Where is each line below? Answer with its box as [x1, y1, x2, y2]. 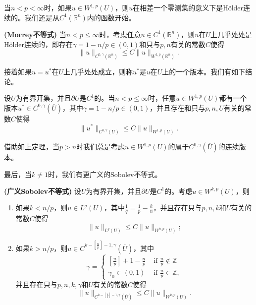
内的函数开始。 [87, 12, 136, 22]
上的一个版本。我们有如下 [162, 66, 246, 77]
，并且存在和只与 [150, 102, 205, 113]
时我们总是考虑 [76, 141, 125, 152]
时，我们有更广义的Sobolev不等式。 [48, 169, 162, 179]
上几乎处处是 [210, 29, 252, 39]
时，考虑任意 [99, 29, 141, 39]
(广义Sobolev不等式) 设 [4, 185, 81, 196]
